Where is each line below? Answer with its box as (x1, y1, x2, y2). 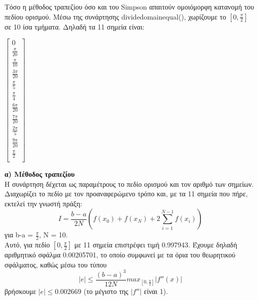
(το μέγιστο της (83, 285, 128, 296)
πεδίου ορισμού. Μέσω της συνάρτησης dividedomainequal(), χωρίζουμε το (4, 11, 226, 22)
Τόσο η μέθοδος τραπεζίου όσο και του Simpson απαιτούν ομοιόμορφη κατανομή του (4, 2, 254, 12)
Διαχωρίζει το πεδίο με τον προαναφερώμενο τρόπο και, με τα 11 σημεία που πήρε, (4, 188, 248, 199)
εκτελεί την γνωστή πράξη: (4, 198, 82, 208)
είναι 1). (143, 285, 168, 296)
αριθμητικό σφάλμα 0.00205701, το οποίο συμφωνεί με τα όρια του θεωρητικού (4, 249, 235, 260)
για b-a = (4, 229, 33, 240)
